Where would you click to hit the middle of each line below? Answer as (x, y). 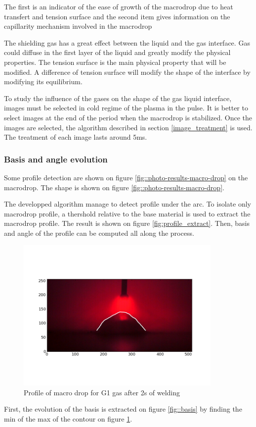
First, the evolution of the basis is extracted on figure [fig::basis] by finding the (123, 409)
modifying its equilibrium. (43, 81)
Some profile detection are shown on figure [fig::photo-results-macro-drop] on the (126, 177)
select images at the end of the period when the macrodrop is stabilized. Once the (128, 117)
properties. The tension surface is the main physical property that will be (115, 62)
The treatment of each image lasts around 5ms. (76, 137)
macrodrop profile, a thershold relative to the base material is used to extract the (127, 213)
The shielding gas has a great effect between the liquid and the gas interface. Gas (127, 42)
